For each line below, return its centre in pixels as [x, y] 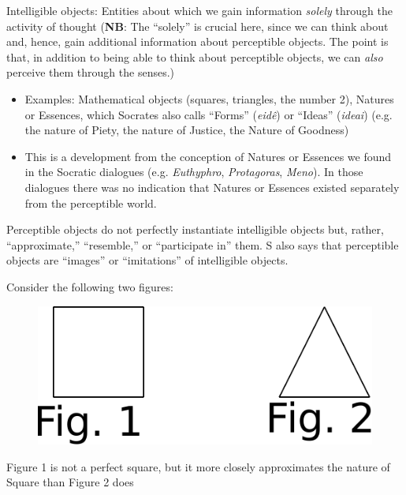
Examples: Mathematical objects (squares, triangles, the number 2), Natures [209, 98]
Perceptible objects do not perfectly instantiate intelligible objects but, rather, [195, 229]
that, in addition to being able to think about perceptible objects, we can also [195, 56]
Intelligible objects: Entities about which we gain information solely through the [199, 10]
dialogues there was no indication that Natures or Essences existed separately [212, 187]
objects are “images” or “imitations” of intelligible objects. [147, 260]
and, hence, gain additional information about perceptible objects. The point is [197, 41]
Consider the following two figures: [90, 286]
